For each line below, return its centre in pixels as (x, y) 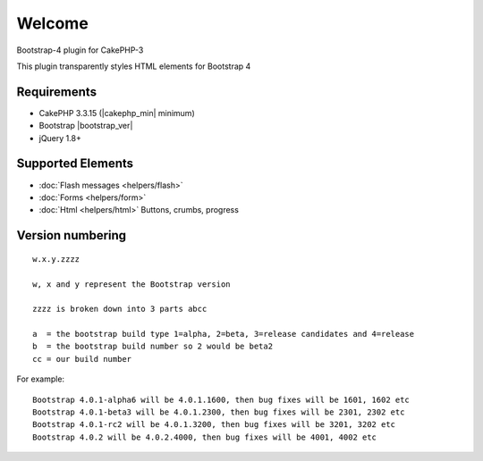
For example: (41, 379)
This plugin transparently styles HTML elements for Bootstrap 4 (134, 66)
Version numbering (72, 235)
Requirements (57, 92)
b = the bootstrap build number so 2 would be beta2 (153, 347)
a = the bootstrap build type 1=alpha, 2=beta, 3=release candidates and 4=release (224, 334)
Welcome (52, 23)
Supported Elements (75, 164)
